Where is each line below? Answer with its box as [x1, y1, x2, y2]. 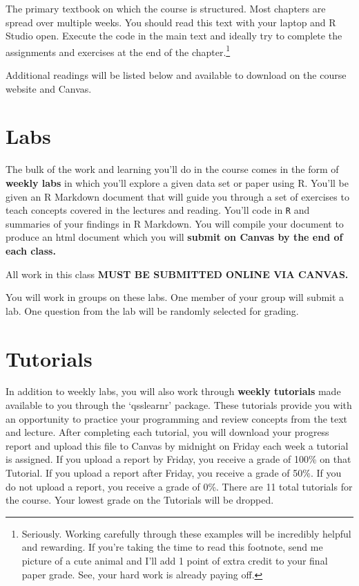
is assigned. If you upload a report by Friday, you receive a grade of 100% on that [6, 452, 351, 466]
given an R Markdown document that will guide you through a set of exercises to [6, 189, 349, 203]
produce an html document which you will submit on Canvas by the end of [6, 230, 343, 244]
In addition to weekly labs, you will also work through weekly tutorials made [6, 384, 341, 399]
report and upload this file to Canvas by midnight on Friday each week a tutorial [6, 438, 349, 452]
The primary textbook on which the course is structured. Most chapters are [6, 1, 326, 15]
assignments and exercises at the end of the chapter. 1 [6, 42, 231, 59]
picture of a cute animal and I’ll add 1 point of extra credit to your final [21, 553, 328, 567]
